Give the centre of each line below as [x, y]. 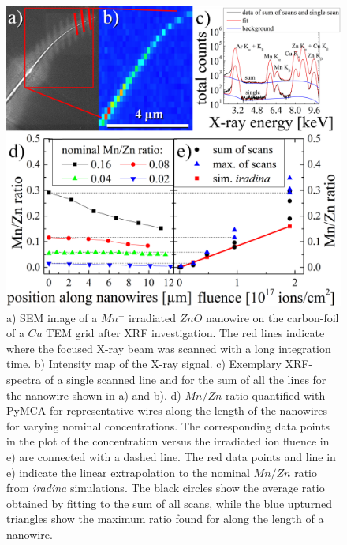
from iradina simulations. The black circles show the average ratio [166, 488]
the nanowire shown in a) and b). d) [94, 395]
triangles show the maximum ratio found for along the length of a [165, 519]
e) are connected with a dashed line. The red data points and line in [171, 457]
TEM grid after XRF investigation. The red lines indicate [185, 333]
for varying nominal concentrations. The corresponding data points [168, 425]
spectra [24, 380]
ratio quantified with [276, 395]
